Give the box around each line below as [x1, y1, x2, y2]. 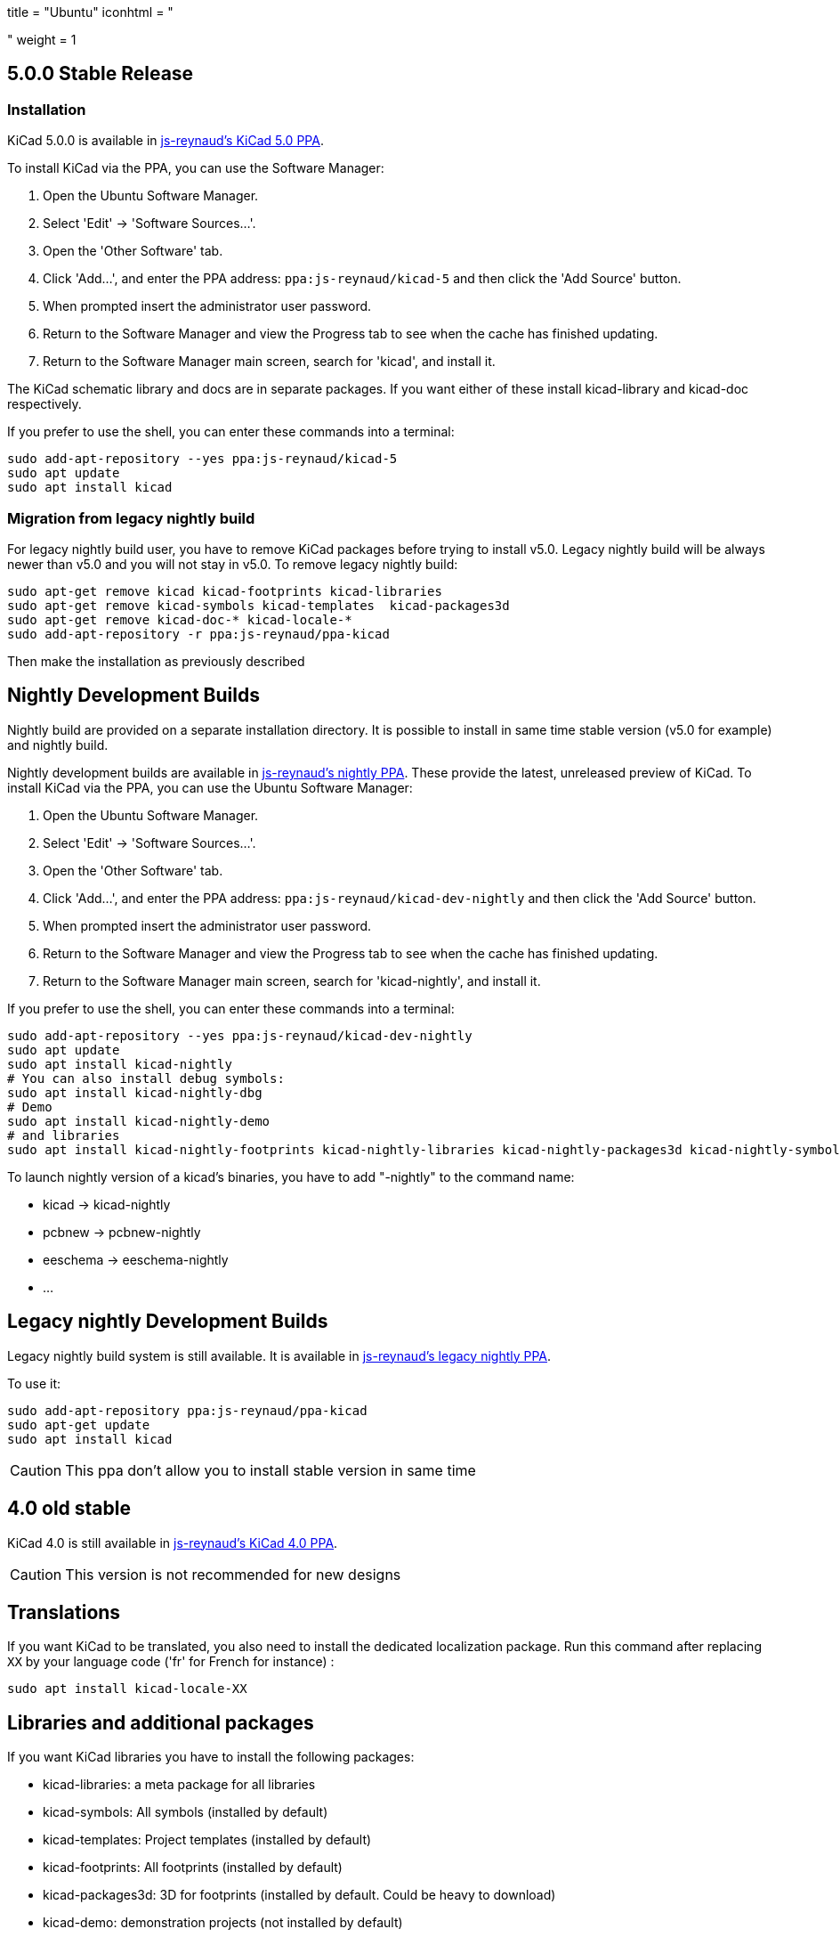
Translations [7, 1600, 121, 1624]
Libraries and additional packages [7, 1711, 314, 1734]
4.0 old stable [7, 1497, 131, 1520]
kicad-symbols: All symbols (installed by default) [43, 1804, 328, 1820]
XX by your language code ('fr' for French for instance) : [7, 1654, 335, 1670]
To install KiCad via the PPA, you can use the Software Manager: [7, 160, 384, 176]
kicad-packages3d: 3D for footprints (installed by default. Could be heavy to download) [43, 1887, 556, 1903]
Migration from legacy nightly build [7, 509, 255, 527]
